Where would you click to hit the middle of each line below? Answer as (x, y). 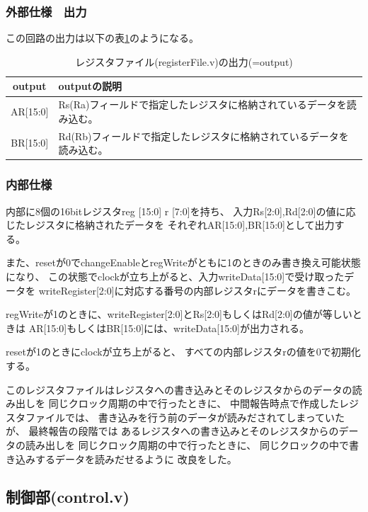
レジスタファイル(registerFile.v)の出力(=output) (184, 61)
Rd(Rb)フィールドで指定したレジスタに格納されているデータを (203, 136)
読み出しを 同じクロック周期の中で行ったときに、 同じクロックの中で (187, 444)
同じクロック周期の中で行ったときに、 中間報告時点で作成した (194, 403)
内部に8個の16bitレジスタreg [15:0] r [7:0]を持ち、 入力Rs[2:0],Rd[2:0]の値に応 (181, 211)
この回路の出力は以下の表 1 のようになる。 (102, 38)
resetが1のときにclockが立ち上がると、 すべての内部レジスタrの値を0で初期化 (183, 352)
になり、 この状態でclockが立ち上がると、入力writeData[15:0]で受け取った (175, 276)
